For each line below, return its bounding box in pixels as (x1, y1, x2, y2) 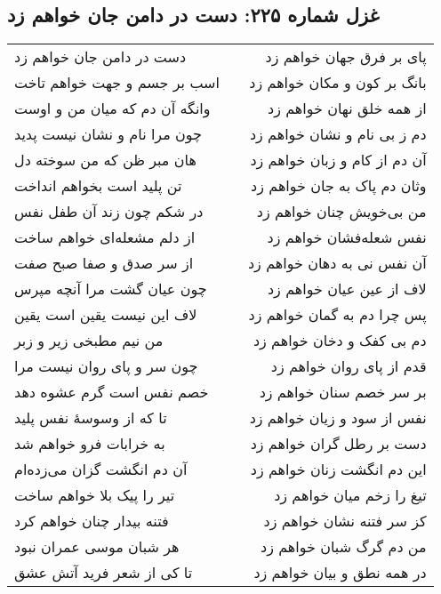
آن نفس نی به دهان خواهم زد (247, 253, 427, 274)
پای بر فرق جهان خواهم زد (265, 46, 427, 68)
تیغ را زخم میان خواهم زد (274, 485, 427, 506)
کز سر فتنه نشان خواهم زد (263, 510, 427, 532)
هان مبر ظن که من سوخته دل (14, 149, 196, 171)
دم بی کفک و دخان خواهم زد (253, 330, 427, 351)
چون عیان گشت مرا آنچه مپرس (14, 278, 207, 300)
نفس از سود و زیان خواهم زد (249, 407, 427, 429)
